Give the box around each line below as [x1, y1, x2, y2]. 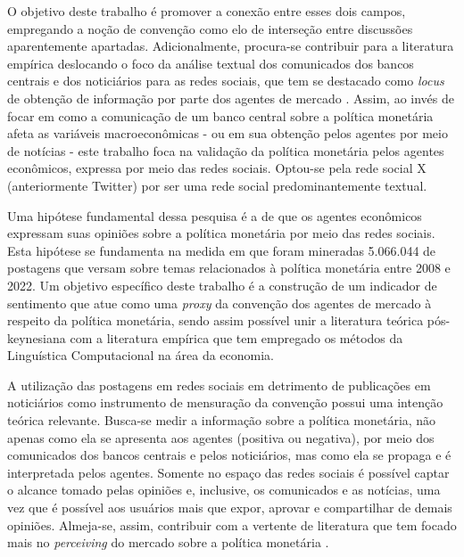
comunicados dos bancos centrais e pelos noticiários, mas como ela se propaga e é [7, 446, 452, 464]
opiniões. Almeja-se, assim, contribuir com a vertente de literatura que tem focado [7, 515, 457, 534]
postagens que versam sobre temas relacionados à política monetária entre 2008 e [7, 258, 451, 277]
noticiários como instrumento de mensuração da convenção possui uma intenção [7, 393, 443, 412]
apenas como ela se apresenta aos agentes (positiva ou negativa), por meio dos [7, 428, 435, 446]
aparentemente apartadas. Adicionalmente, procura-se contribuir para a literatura [7, 37, 454, 55]
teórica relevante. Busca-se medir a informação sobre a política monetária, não [7, 411, 436, 430]
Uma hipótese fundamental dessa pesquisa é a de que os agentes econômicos [7, 206, 422, 225]
